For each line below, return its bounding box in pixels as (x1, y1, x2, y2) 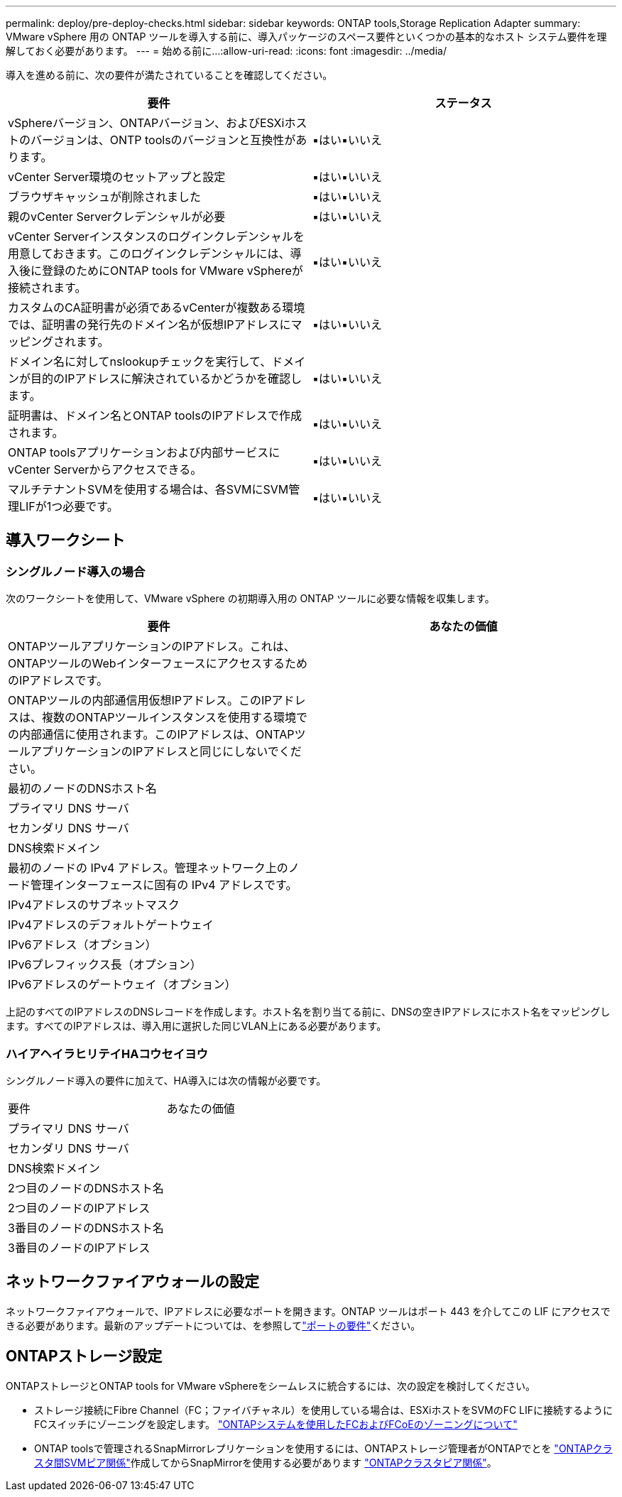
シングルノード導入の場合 (6, 564, 146, 579)
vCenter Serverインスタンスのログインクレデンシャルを (8, 229, 305, 244)
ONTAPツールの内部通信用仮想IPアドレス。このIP (8, 693, 272, 708)
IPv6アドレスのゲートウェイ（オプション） (8, 977, 236, 992)
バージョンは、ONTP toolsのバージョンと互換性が (31, 133, 296, 147)
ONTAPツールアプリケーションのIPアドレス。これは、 (8, 639, 295, 654)
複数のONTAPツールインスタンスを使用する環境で (42, 710, 307, 725)
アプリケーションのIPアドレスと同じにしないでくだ (31, 744, 302, 759)
